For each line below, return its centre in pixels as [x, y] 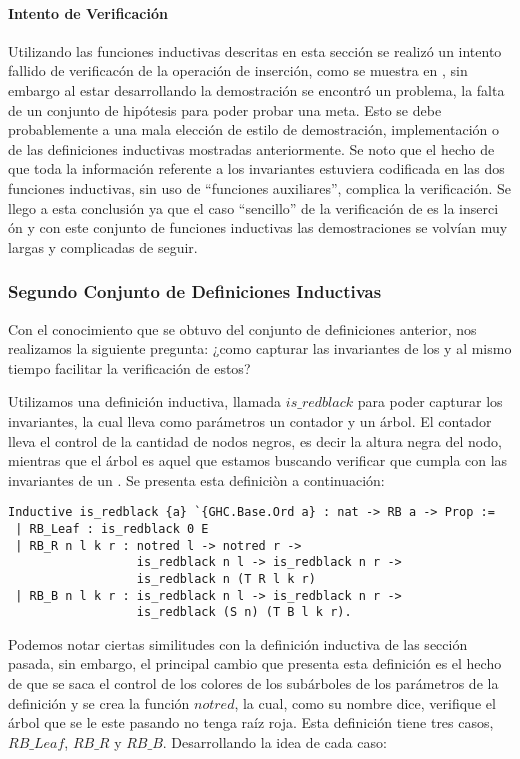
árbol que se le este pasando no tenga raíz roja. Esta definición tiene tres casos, [251, 722]
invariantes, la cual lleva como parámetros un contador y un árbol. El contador [250, 420]
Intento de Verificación [88, 12]
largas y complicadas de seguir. [103, 246]
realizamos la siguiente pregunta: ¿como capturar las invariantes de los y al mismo [260, 348]
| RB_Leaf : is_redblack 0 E [112, 528]
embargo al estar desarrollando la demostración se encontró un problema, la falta [256, 89]
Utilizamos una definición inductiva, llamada [145, 401]
